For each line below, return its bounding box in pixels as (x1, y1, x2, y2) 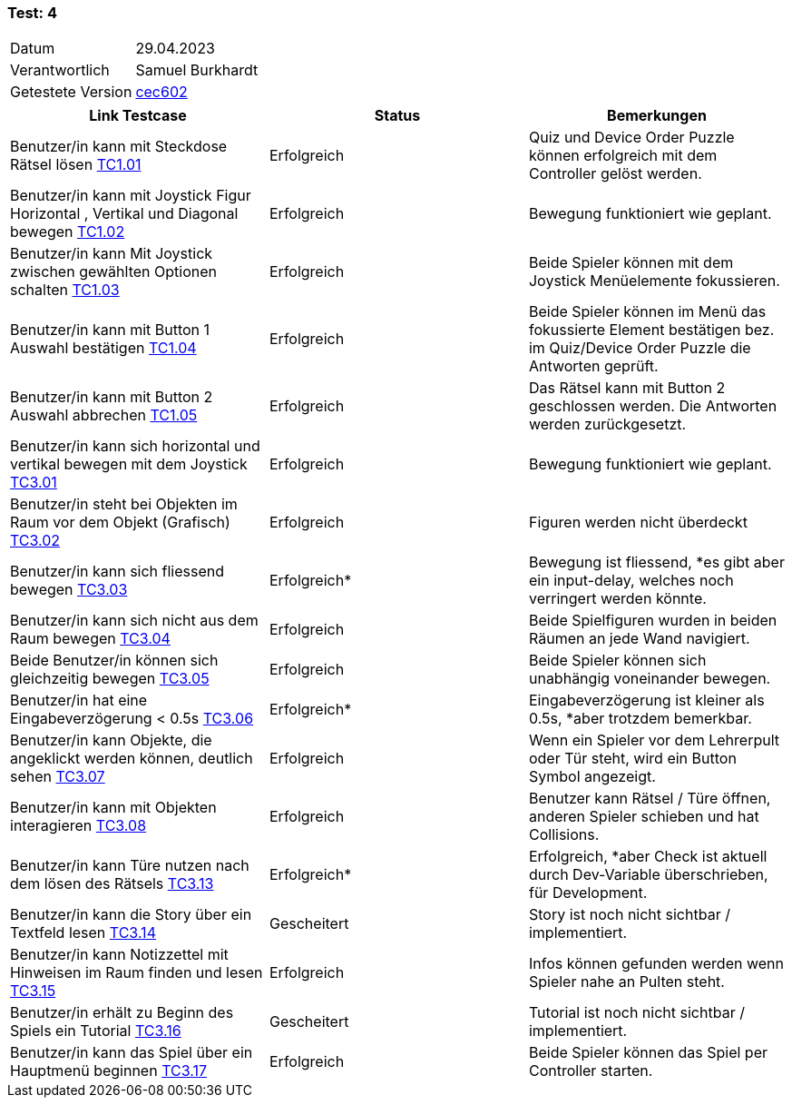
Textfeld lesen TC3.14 (10, 923, 156, 942)
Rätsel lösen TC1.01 (10, 155, 142, 174)
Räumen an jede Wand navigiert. (528, 629, 750, 648)
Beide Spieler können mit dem (528, 253, 734, 272)
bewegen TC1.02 (10, 222, 125, 242)
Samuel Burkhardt (135, 61, 259, 80)
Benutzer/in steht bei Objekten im (10, 495, 238, 514)
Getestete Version (10, 83, 132, 102)
